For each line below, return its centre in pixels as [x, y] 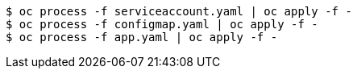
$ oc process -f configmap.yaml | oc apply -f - [162, 24]
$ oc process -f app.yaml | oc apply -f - [142, 37]
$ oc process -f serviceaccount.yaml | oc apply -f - [179, 11]
